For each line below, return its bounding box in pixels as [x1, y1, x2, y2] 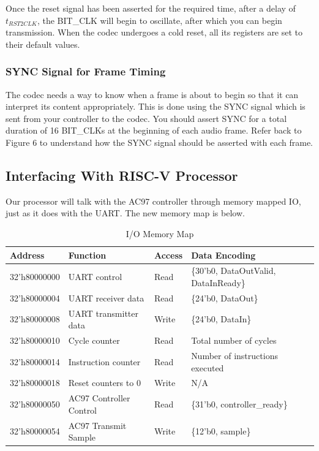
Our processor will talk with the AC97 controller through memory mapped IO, [6, 194, 301, 207]
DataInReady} [191, 276, 246, 289]
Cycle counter [68, 334, 120, 347]
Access [154, 248, 183, 261]
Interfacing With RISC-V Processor [6, 165, 238, 184]
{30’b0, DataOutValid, [191, 264, 276, 277]
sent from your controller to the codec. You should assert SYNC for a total [6, 112, 287, 124]
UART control [68, 270, 122, 283]
